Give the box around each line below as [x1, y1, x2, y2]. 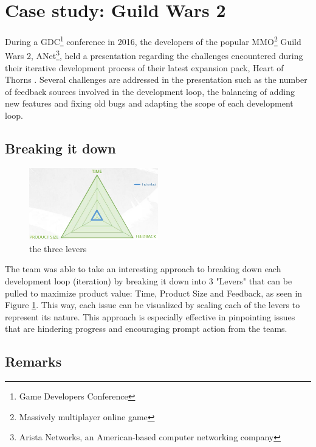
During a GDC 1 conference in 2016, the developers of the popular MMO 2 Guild [5, 33, 301, 48]
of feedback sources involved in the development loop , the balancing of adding [5, 85, 295, 97]
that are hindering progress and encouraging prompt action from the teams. [5, 322, 287, 335]
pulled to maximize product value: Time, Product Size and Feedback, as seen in [5, 286, 303, 299]
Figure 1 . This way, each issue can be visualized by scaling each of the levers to [5, 298, 300, 311]
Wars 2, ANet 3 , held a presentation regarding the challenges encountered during [5, 48, 303, 62]
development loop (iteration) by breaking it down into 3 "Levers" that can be [5, 274, 292, 287]
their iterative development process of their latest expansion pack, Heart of [5, 61, 284, 74]
